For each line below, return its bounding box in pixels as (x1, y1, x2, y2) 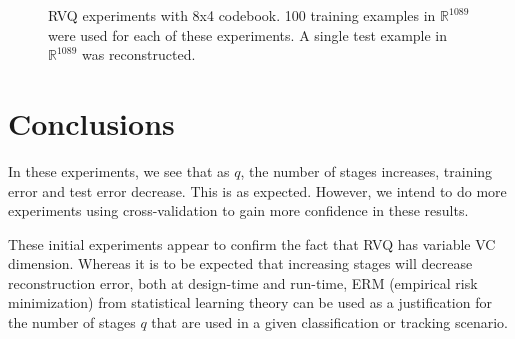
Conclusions (8, 102, 175, 143)
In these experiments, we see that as (8, 160, 230, 181)
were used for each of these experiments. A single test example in (48, 24, 448, 45)
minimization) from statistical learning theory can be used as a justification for (8, 292, 492, 313)
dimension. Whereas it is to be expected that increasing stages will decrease (8, 253, 473, 274)
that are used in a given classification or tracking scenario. (151, 312, 508, 333)
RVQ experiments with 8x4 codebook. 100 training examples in (48, 5, 436, 25)
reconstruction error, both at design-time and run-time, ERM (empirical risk (8, 272, 478, 293)
